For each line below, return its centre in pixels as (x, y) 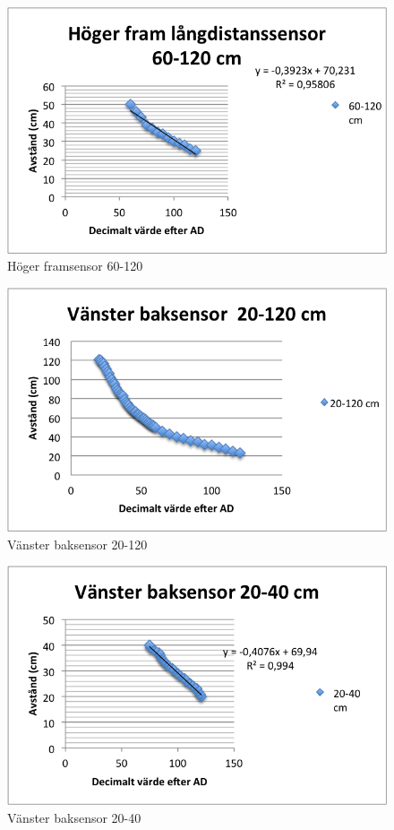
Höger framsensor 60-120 (75, 266)
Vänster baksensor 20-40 (74, 817)
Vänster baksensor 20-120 (77, 544)
